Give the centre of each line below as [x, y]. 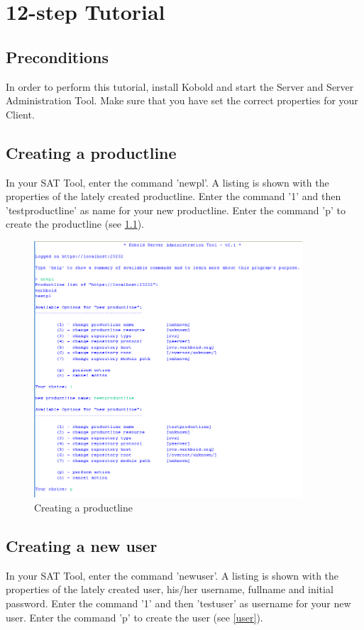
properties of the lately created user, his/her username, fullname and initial [170, 589]
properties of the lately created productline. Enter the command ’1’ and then [173, 196]
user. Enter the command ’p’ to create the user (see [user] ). [134, 617]
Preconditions [57, 56]
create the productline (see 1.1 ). [75, 224]
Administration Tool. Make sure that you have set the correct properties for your [182, 100]
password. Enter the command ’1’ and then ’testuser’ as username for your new [178, 603]
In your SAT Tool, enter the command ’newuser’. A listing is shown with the [172, 575]
